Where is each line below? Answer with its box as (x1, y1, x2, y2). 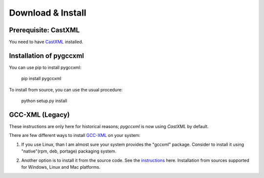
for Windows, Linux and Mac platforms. (21, 164, 101, 170)
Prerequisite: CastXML (9, 26, 80, 34)
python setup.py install (21, 98, 67, 104)
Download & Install (9, 7, 87, 18)
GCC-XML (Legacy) (9, 111, 70, 119)
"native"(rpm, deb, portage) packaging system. (21, 148, 117, 154)
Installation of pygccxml (9, 51, 84, 60)
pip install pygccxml (21, 76, 62, 82)
